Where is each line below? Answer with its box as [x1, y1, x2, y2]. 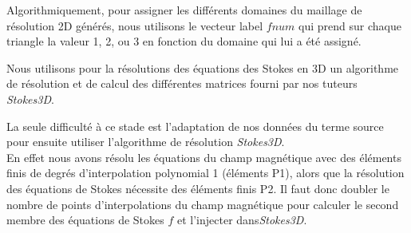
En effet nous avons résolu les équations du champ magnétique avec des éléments [6, 148, 401, 165]
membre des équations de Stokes [6, 211, 164, 228]
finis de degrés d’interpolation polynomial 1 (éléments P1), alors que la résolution [6, 164, 405, 181]
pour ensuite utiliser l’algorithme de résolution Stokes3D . [6, 133, 285, 150]
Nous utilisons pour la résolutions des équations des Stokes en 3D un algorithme [6, 59, 399, 76]
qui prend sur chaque [298, 17, 401, 34]
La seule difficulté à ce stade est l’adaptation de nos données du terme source [6, 117, 384, 134]
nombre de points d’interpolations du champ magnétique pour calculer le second [6, 195, 399, 212]
